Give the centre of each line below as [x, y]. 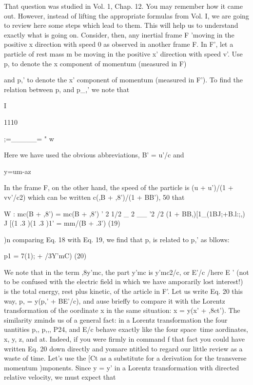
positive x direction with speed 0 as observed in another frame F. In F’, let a [119, 44]
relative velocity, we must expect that [60, 377]
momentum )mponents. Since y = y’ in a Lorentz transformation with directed [122, 367]
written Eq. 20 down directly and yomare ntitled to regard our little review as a [123, 348]
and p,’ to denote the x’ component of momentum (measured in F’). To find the [123, 80]
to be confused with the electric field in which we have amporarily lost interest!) [124, 281]
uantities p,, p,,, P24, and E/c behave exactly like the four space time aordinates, [126, 329]
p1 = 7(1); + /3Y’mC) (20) [45, 256]
